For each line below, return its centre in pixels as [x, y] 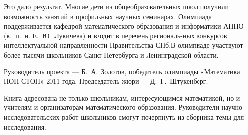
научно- [233, 107]
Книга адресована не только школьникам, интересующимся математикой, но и [122, 97]
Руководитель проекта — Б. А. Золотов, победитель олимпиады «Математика [122, 71]
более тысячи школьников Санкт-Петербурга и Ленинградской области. [111, 54]
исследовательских [32, 117]
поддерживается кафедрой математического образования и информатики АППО [124, 26]
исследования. [25, 126]
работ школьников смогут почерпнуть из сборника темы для [153, 117]
